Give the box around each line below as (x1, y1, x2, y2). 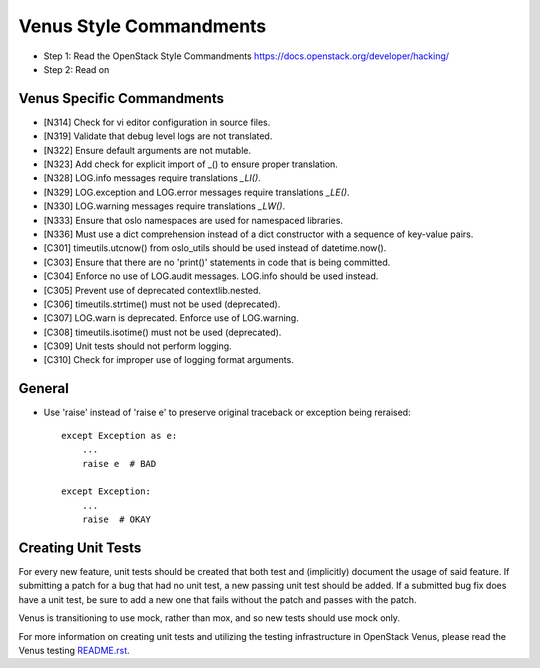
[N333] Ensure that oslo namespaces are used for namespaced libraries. (43, 214, 344, 226)
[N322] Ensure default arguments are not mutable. (43, 144, 252, 156)
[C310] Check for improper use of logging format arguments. (43, 354, 294, 366)
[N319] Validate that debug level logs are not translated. (43, 130, 273, 142)
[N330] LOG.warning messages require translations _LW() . (43, 200, 285, 212)
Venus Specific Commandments (18, 90, 225, 107)
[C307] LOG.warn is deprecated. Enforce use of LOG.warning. (43, 312, 299, 324)
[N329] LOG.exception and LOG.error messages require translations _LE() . (43, 186, 350, 198)
